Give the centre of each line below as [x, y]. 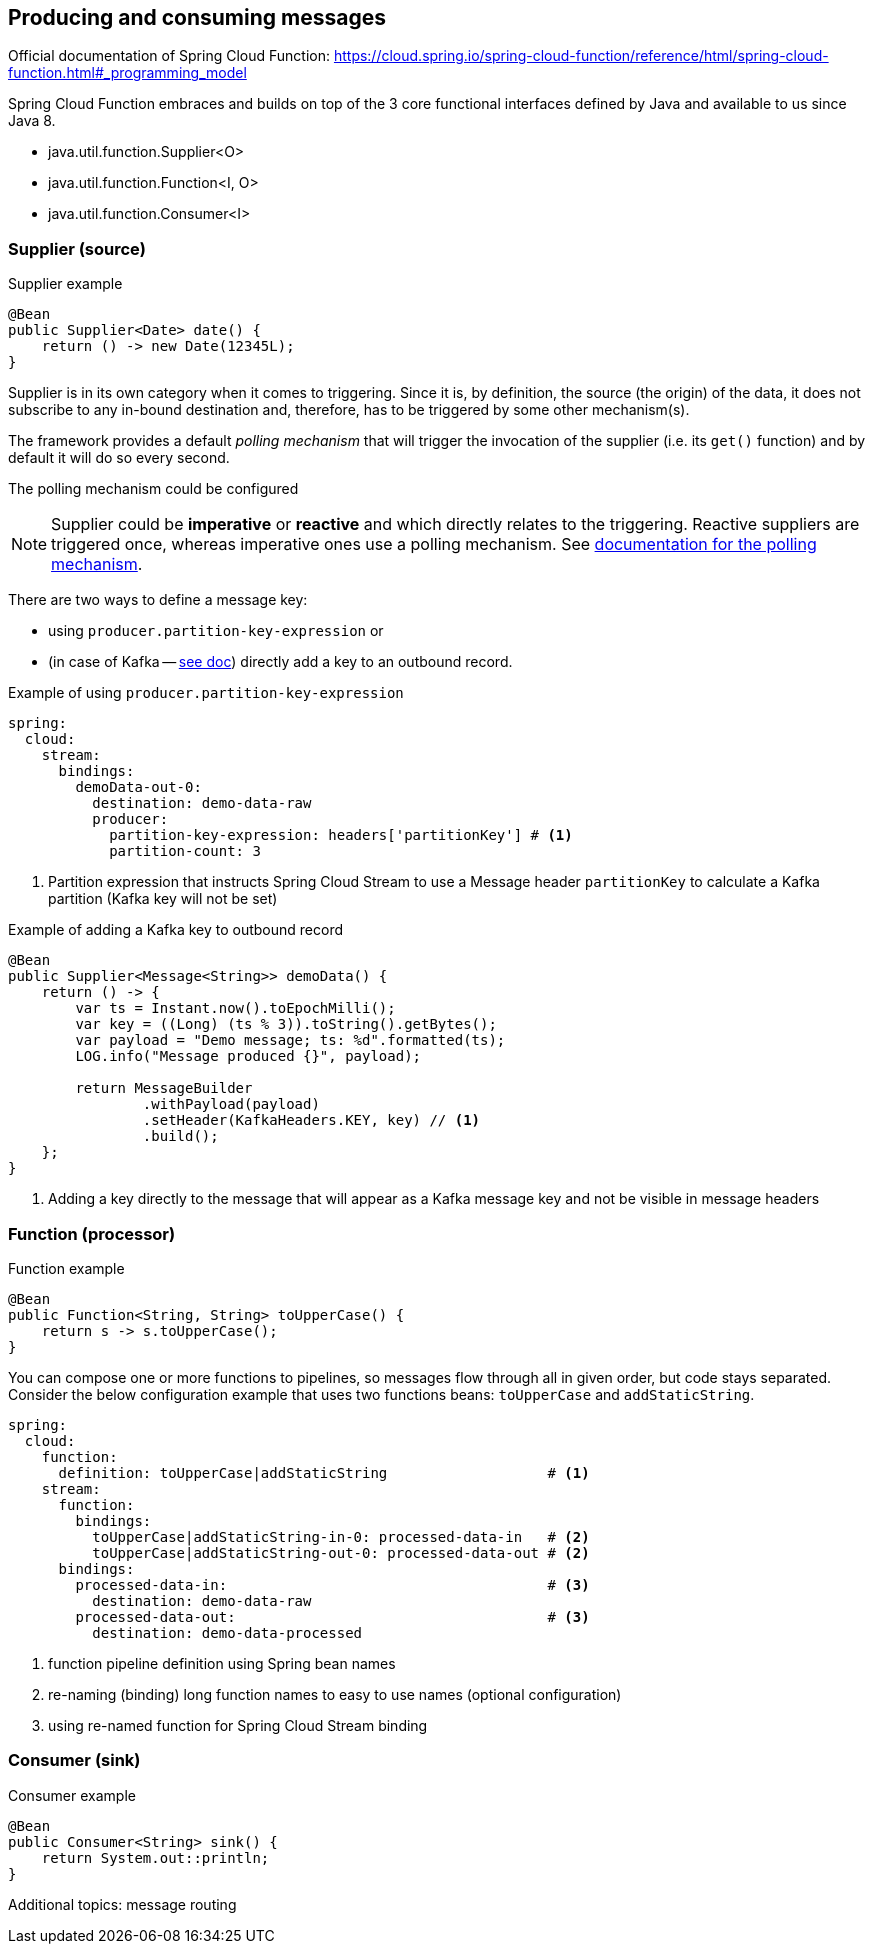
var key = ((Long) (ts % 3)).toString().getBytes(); [286, 1024]
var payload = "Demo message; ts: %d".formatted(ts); [290, 1040]
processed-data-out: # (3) [332, 1616]
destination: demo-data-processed [227, 1632]
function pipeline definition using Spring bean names [222, 1663]
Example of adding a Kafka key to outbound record [176, 930]
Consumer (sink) [74, 1760]
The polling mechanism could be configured [153, 489]
